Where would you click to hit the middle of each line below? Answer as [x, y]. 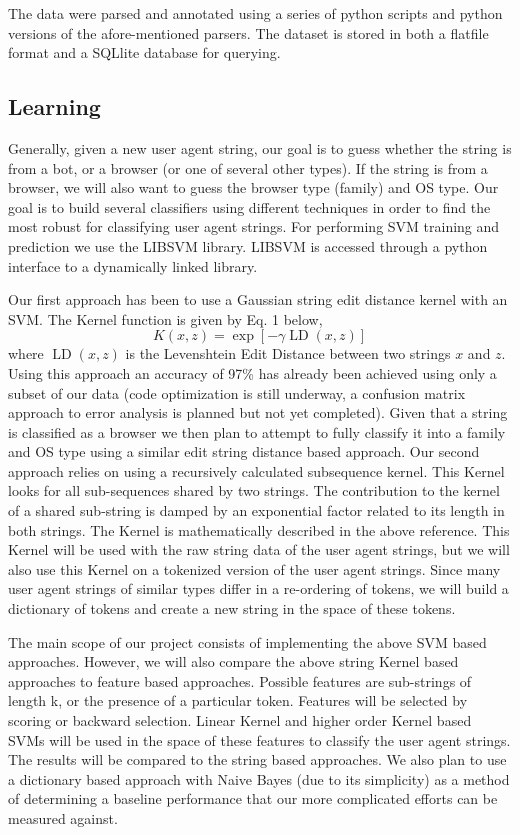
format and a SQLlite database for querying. [144, 52]
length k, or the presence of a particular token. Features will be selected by [238, 700]
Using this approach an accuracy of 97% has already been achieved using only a [252, 372]
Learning [54, 106]
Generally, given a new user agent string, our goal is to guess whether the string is [260, 147]
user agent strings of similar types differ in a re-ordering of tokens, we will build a [258, 588]
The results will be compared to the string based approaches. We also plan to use [257, 759]
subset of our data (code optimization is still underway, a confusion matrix [237, 392]
